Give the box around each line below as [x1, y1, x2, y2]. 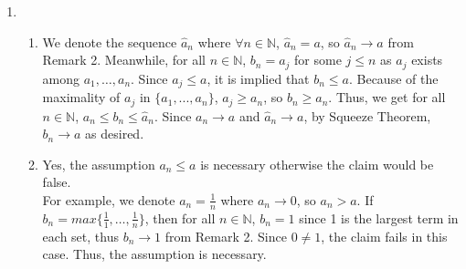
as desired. [85, 124, 144, 143]
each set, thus [42, 226, 119, 245]
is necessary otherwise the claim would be [200, 154, 434, 173]
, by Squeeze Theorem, [303, 106, 431, 125]
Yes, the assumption [42, 154, 155, 173]
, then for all [144, 208, 216, 227]
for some [294, 50, 342, 69]
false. [42, 172, 71, 191]
